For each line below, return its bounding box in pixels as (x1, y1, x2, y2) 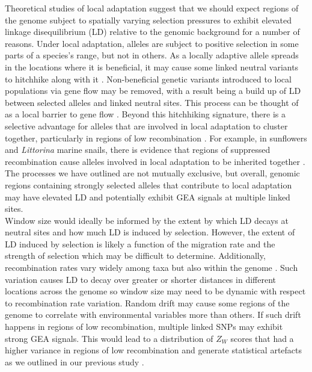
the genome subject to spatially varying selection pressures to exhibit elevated (5, 13, 292, 26)
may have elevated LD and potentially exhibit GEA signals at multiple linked (5, 190, 290, 203)
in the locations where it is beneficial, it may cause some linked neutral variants (5, 60, 299, 73)
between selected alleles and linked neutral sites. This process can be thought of (5, 96, 299, 108)
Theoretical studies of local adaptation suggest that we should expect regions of (5, 2, 299, 14)
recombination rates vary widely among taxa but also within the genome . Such (5, 261, 298, 274)
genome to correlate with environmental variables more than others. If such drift (5, 308, 301, 321)
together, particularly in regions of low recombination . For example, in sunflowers (5, 131, 307, 144)
